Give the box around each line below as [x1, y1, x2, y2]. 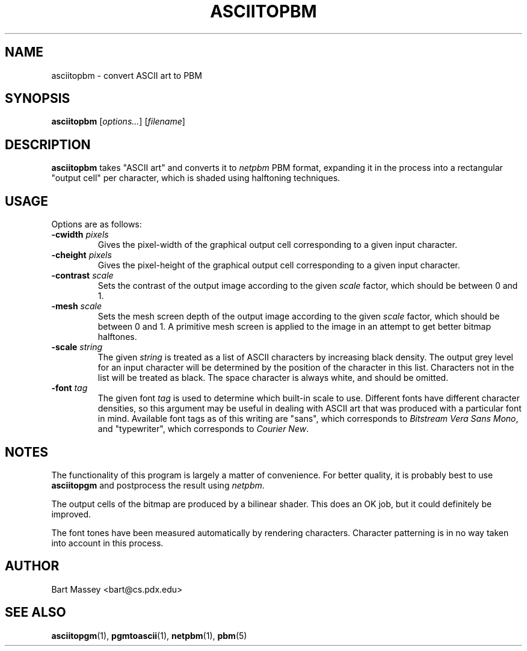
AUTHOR [5, 558, 60, 574]
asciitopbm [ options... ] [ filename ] [51, 116, 185, 127]
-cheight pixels [51, 250, 112, 261]
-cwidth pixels [51, 229, 109, 240]
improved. [51, 508, 91, 519]
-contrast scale [51, 270, 114, 281]
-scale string [51, 342, 103, 353]
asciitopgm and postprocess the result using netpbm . [51, 480, 265, 490]
